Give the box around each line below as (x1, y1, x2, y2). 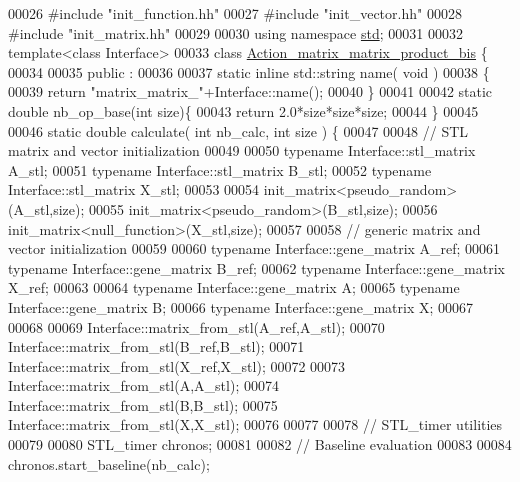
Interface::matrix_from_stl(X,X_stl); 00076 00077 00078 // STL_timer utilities (8, 414, 503, 435)
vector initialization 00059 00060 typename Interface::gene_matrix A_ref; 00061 (8, 238, 501, 259)
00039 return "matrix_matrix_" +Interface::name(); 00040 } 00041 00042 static (8, 81, 493, 102)
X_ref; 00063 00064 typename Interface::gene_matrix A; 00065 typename (8, 277, 460, 298)
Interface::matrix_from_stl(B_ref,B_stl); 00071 (8, 336, 305, 357)
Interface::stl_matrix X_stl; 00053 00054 (8, 179, 260, 200)
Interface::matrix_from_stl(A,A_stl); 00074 (8, 375, 279, 396)
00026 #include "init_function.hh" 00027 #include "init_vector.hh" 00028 (8, 3, 462, 23)
